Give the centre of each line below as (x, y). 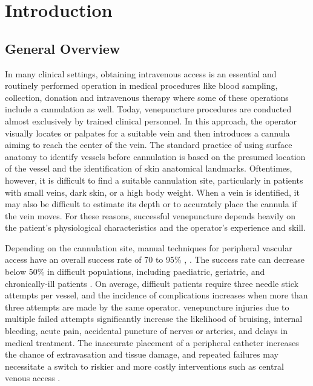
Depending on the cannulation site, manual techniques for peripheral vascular (149, 247)
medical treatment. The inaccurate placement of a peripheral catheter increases (152, 342)
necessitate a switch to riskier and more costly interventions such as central (144, 366)
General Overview (63, 48)
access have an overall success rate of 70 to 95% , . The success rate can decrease (155, 259)
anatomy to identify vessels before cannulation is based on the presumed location (155, 156)
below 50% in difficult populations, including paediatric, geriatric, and (135, 272)
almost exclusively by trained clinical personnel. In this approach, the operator (151, 121)
